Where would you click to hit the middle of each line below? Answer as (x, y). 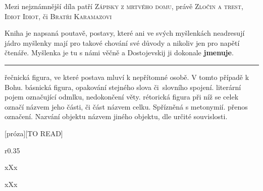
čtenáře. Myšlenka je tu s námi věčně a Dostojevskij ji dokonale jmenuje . (119, 53)
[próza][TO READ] (34, 133)
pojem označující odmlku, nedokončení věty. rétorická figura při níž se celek (122, 97)
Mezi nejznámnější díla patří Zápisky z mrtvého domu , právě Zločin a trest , (124, 6)
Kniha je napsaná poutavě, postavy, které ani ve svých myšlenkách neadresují (125, 33)
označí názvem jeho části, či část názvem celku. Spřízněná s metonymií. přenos (126, 106)
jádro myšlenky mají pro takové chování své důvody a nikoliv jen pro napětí (122, 42)
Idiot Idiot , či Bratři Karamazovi (58, 16)
